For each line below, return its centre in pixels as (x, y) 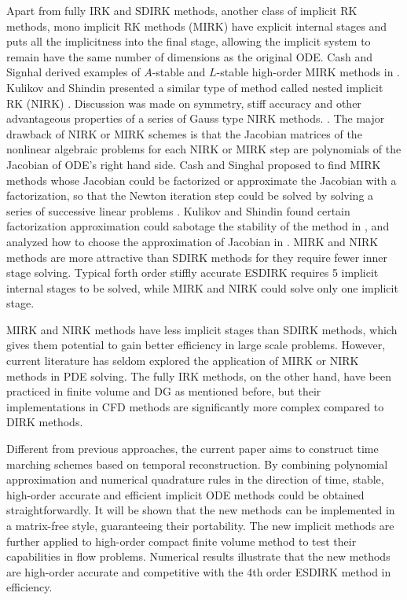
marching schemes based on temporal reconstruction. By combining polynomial (197, 464)
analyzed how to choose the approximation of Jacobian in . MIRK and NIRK (192, 241)
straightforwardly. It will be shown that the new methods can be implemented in (201, 510)
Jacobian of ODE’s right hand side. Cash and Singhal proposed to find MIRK (194, 164)
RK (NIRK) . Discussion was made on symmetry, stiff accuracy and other (184, 103)
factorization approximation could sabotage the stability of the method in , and (198, 226)
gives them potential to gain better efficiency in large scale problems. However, (196, 345)
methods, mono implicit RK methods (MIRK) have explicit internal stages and (197, 26)
